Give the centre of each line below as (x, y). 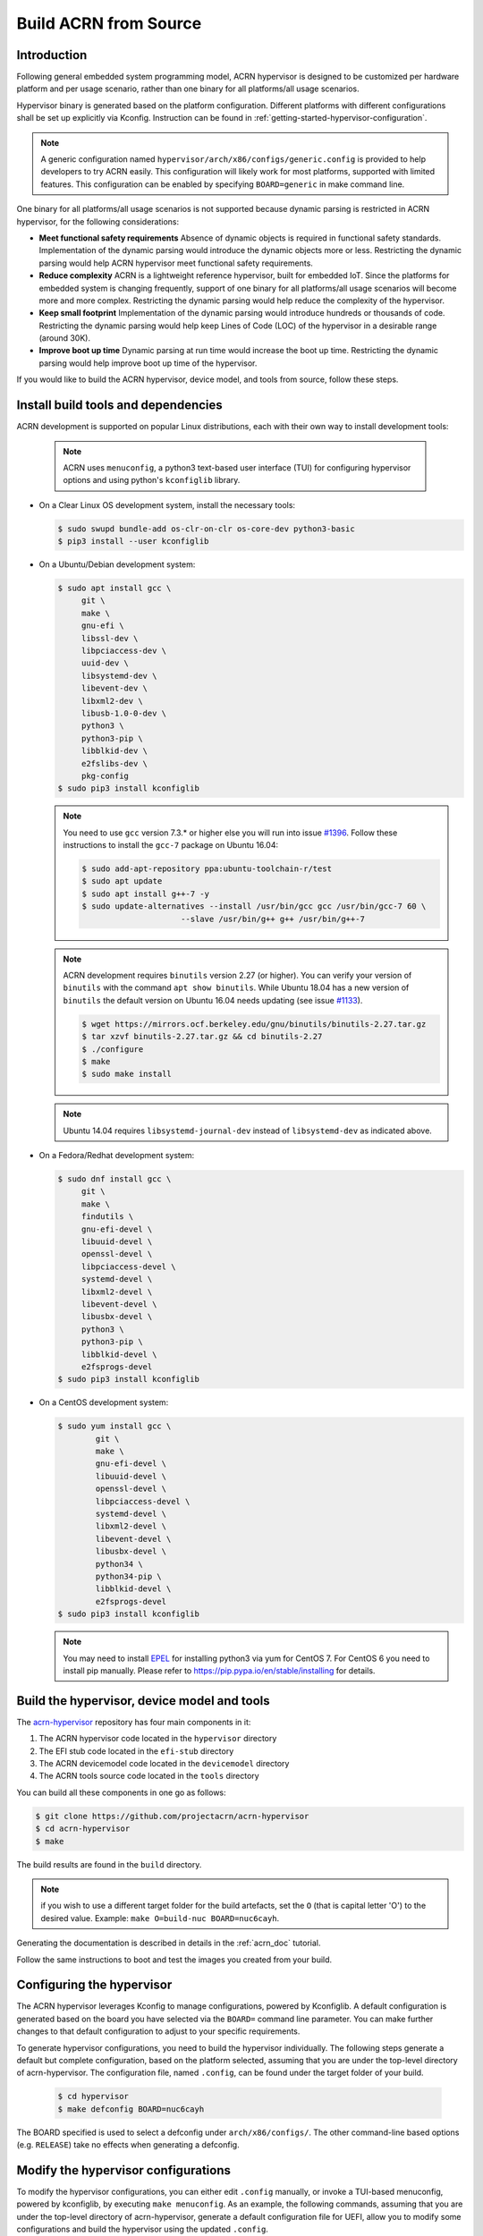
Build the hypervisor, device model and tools (143, 1701)
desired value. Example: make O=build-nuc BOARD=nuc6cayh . (160, 1918)
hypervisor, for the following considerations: (98, 221)
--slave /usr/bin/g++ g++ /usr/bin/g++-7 (273, 919)
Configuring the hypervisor (94, 1985)
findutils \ (107, 1217)
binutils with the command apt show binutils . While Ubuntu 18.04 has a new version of (236, 987)
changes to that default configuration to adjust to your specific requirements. (158, 2031)
